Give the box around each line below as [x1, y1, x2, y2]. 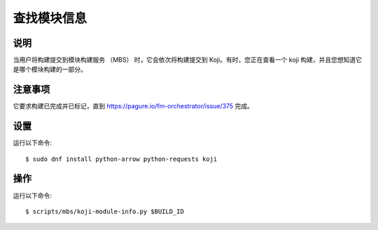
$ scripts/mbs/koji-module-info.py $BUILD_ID [25, 207, 185, 215]
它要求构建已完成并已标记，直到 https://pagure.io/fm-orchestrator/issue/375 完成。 [13, 102, 253, 110]
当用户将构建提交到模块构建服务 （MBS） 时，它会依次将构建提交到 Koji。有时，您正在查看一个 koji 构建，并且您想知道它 [13, 56, 363, 64]
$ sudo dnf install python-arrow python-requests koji [25, 154, 218, 163]
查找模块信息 [13, 10, 87, 26]
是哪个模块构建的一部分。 [13, 65, 87, 73]
